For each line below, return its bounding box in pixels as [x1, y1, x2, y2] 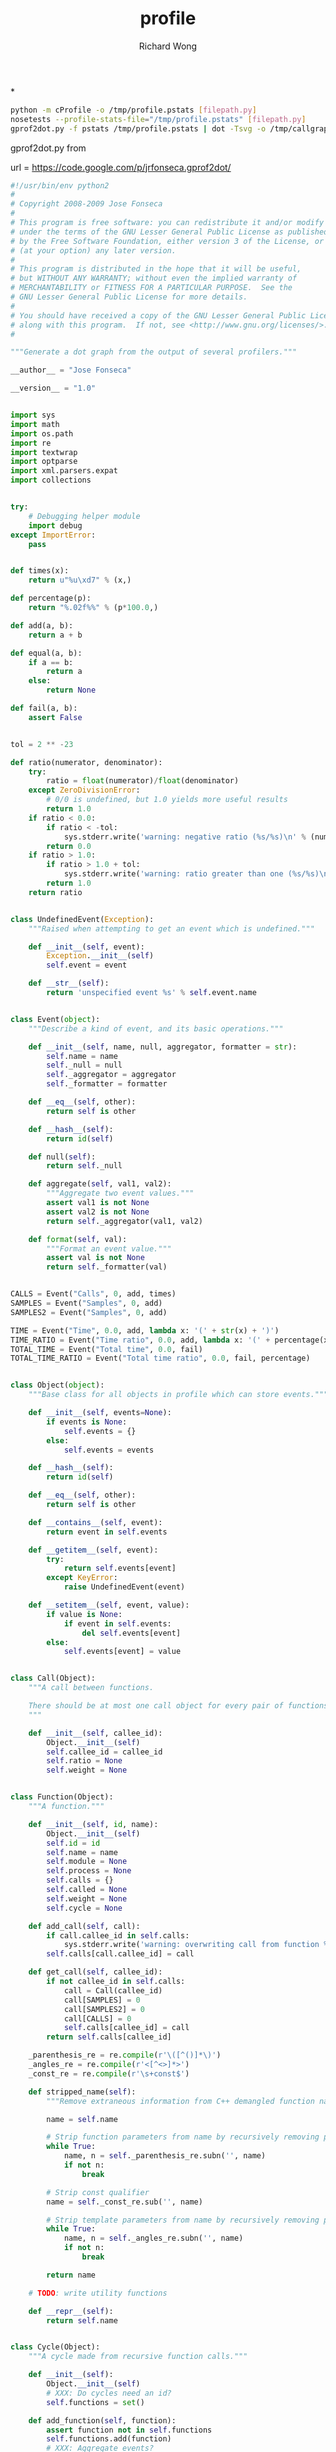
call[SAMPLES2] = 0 [63, 2004, 145, 2014]
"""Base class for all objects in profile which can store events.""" [28, 1390, 329, 1400]
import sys [10, 410, 56, 421]
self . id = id [46, 1838, 101, 1848]
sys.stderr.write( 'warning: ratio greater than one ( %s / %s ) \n [63, 869, 329, 879]
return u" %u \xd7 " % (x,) [28, 575, 132, 586]
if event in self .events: [63, 1618, 172, 1629]
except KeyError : [46, 1573, 118, 1583]
